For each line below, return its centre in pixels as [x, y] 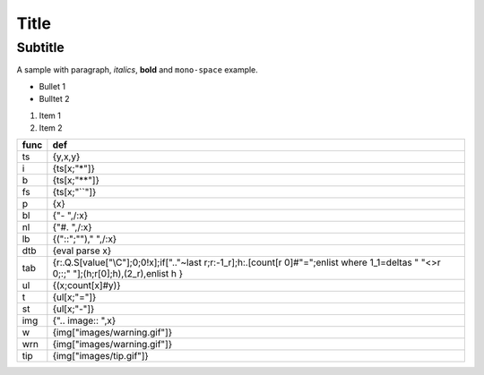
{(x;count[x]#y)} [86, 286]
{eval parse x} [82, 251]
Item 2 [51, 128]
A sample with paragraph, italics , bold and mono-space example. [138, 70]
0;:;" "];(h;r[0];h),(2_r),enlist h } [118, 274]
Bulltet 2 [55, 99]
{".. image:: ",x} [84, 320]
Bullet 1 [52, 86]
